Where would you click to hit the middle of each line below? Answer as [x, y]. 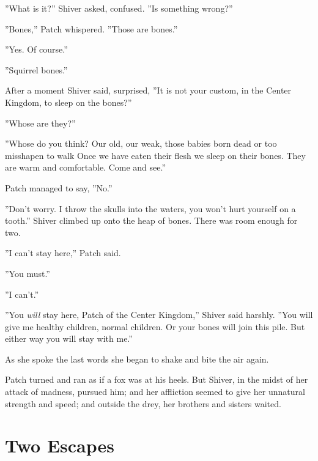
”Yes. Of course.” [36, 49]
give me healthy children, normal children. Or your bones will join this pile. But [155, 326]
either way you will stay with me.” [69, 338]
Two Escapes [60, 445]
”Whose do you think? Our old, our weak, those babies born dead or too [141, 143]
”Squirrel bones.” [36, 69]
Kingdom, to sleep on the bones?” [68, 102]
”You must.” [28, 273]
